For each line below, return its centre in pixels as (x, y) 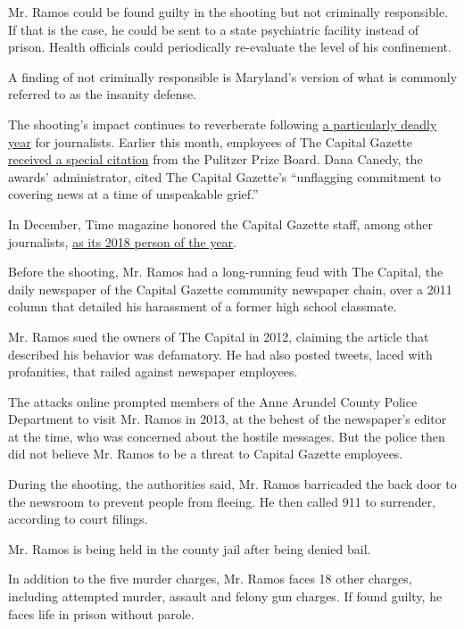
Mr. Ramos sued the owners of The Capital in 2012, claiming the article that (219, 336)
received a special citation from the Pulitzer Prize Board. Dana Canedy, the (215, 159)
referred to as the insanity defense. (103, 94)
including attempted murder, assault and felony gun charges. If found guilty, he (225, 596)
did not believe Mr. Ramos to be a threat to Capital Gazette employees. (206, 454)
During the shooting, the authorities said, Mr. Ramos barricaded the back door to (232, 484)
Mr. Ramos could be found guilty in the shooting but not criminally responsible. (228, 12)
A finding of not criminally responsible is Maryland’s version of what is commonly (233, 76)
